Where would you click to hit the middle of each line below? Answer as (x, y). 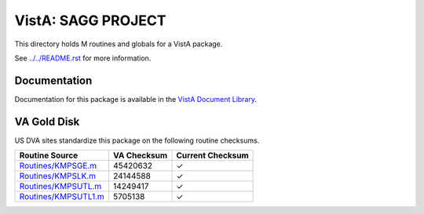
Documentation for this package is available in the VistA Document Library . (136, 99)
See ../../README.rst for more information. (83, 58)
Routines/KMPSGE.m (58, 166)
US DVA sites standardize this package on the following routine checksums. (137, 140)
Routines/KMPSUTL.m (60, 187)
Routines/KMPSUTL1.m (62, 197)
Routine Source (49, 155)
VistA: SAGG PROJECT (90, 20)
